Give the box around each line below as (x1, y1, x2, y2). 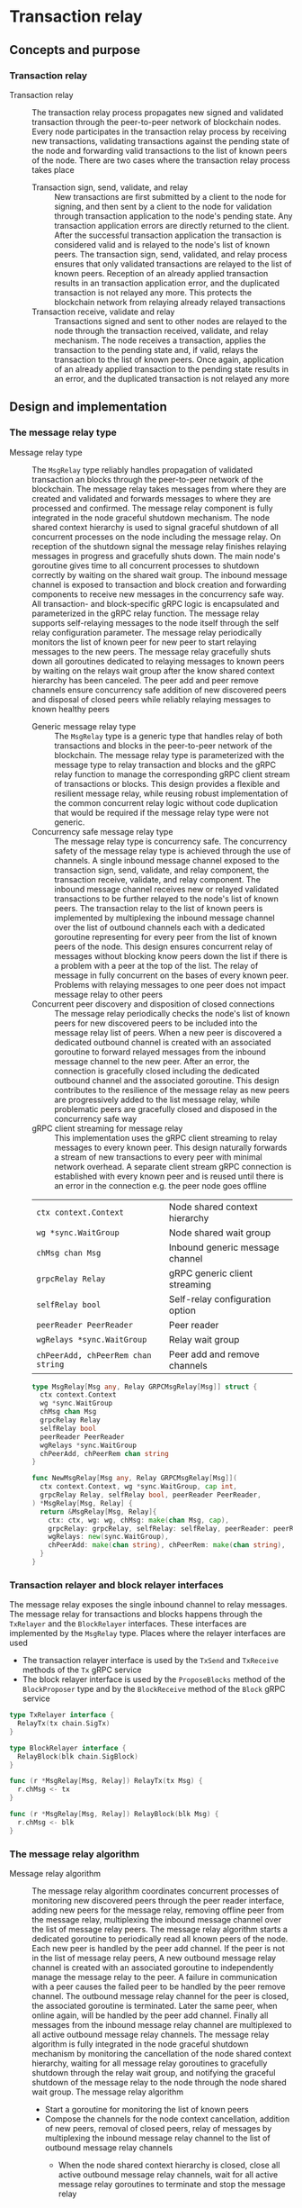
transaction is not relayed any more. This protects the (54, 286, 253, 298)
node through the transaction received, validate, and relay (54, 325, 269, 336)
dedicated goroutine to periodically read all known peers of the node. (31, 1933, 289, 1944)
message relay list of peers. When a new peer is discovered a (54, 1027, 282, 1037)
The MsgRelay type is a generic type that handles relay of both (54, 730, 283, 741)
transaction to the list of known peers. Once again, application (54, 354, 285, 365)
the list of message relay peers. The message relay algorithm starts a (31, 1924, 288, 1935)
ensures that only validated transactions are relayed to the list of (54, 258, 292, 269)
